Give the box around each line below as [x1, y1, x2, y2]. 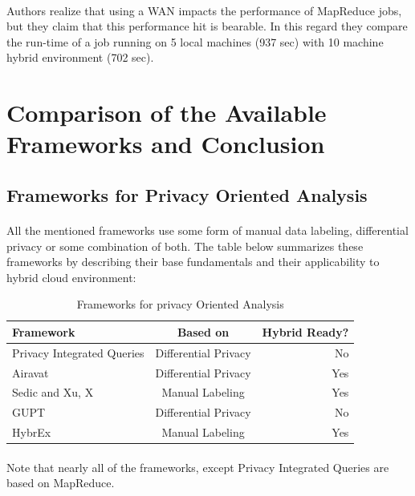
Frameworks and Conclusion [6, 127, 325, 160]
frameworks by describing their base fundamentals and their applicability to [6, 253, 380, 270]
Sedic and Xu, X [12, 384, 94, 401]
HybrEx [12, 424, 51, 441]
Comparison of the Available [6, 96, 327, 129]
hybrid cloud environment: [6, 268, 136, 285]
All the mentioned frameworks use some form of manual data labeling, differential [6, 221, 409, 238]
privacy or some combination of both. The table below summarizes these [6, 237, 364, 254]
